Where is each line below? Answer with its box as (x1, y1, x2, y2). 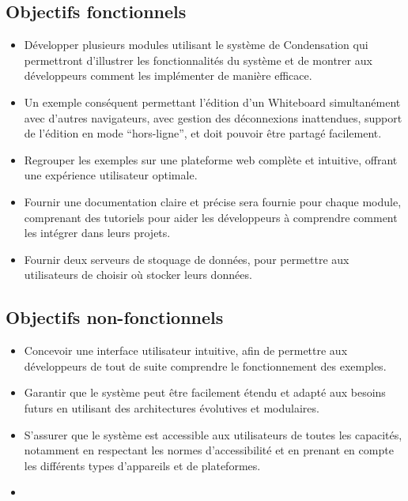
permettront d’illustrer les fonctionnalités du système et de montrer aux (24, 51, 372, 68)
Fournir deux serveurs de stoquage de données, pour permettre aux (24, 250, 349, 267)
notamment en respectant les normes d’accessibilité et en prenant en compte (24, 442, 394, 458)
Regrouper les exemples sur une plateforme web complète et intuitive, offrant (24, 151, 398, 168)
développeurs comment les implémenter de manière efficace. (24, 67, 312, 84)
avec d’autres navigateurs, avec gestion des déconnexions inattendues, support (24, 109, 402, 126)
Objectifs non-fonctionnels (6, 305, 224, 330)
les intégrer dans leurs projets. (24, 224, 171, 241)
